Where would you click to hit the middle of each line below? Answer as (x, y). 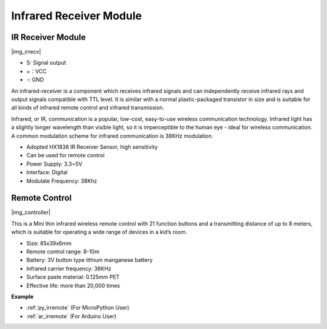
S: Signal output (46, 63)
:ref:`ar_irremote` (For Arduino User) (71, 316)
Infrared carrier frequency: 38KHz (69, 269)
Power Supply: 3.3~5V (54, 164)
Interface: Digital (47, 172)
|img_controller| (31, 212)
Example (22, 296)
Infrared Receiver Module (77, 16)
